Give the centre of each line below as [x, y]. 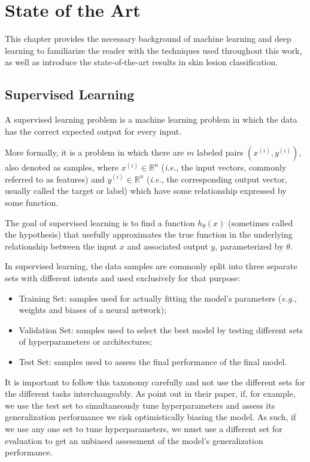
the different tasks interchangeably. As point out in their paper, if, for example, [150, 393]
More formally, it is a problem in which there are [95, 152]
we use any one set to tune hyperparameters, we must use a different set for [144, 428]
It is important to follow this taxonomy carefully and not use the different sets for [155, 382]
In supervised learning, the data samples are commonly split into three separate [151, 266]
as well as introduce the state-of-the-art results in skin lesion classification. [142, 62]
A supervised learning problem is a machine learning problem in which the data [151, 119]
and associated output [168, 246]
